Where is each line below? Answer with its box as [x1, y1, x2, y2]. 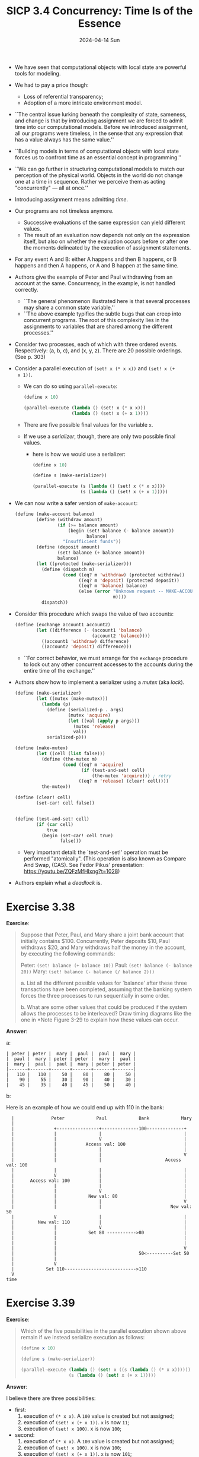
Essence [78, 17, 121, 30]
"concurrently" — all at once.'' [14, 184, 89, 191]
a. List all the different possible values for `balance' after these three [20, 979, 188, 987]
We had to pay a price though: [14, 81, 89, 89]
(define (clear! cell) [14, 794, 71, 800]
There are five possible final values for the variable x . [23, 421, 153, 428]
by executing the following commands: [20, 950, 115, 957]
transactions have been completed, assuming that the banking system [20, 986, 192, 993]
